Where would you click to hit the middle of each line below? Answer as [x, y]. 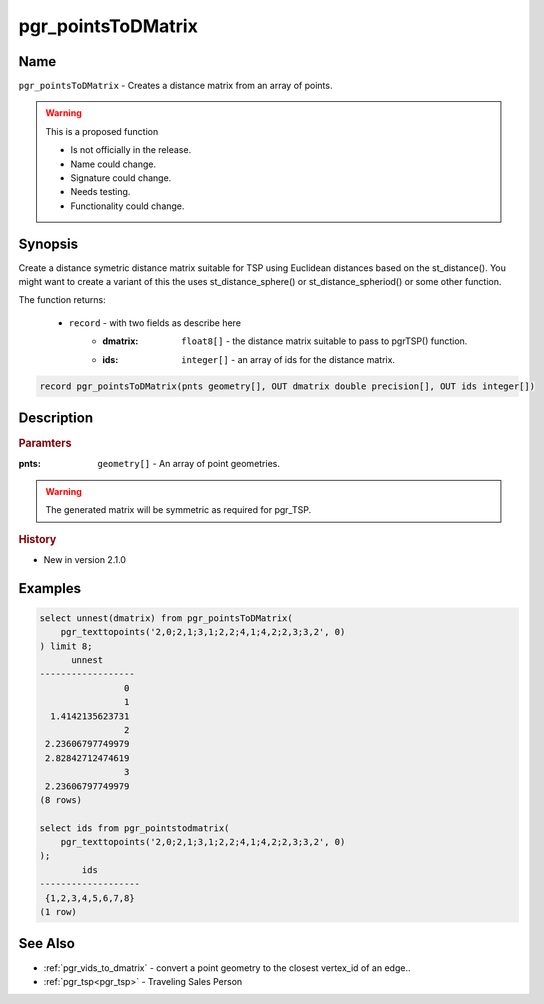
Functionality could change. [127, 206]
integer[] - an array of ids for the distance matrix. [288, 359]
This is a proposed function [102, 131]
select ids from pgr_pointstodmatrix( [134, 828]
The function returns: [62, 300]
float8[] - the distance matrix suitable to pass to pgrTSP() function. [324, 341]
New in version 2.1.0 [85, 559]
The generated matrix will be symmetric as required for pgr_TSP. [178, 510]
